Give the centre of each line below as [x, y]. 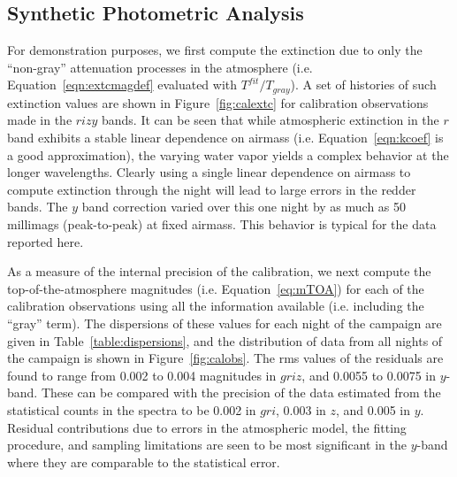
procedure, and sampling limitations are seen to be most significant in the [207, 445]
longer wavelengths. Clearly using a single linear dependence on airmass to [209, 172]
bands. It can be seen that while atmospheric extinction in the [270, 120]
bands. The [38, 207]
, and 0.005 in [373, 409]
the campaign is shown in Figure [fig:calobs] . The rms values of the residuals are [225, 358]
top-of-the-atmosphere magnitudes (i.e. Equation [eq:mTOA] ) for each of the [216, 288]
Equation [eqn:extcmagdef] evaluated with [122, 85]
